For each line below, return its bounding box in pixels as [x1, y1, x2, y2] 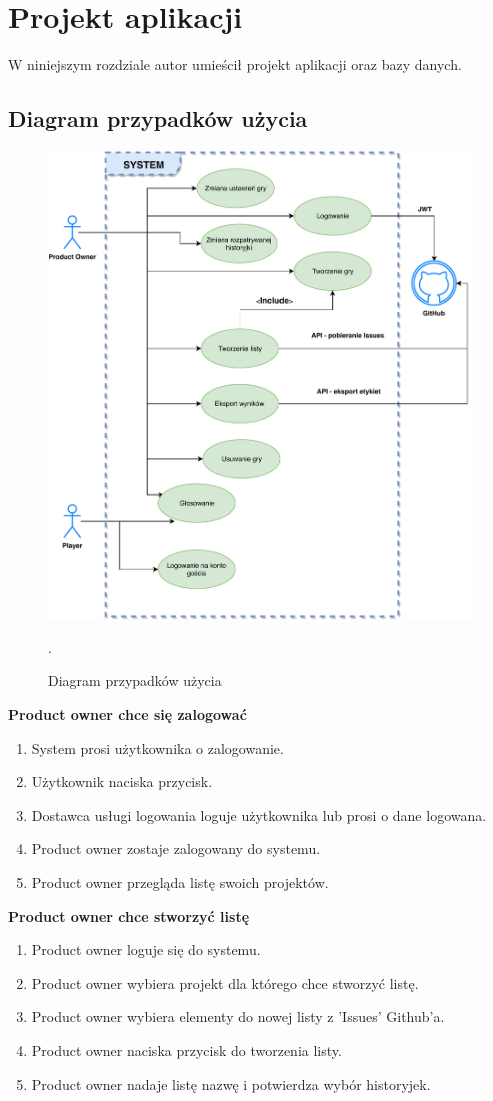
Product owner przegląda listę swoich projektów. [31, 872, 329, 893]
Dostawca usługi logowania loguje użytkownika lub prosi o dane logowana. [31, 804, 487, 825]
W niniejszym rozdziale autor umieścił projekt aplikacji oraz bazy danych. [8, 54, 462, 75]
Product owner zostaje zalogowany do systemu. [31, 838, 321, 859]
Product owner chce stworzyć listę [8, 905, 250, 926]
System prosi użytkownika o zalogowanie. [31, 737, 284, 758]
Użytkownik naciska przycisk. [31, 771, 213, 792]
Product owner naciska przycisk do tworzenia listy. [31, 1040, 342, 1060]
